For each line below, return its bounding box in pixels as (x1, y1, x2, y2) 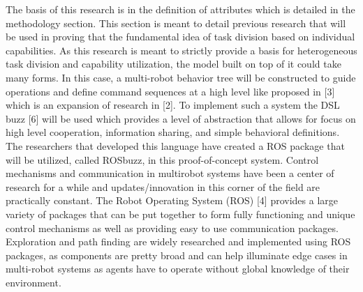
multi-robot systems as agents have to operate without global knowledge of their (6, 261, 350, 276)
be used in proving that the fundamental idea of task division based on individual (6, 29, 355, 44)
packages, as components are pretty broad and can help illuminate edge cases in (6, 247, 348, 262)
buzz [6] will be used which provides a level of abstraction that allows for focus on (6, 111, 356, 125)
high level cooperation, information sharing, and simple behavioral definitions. (6, 125, 340, 139)
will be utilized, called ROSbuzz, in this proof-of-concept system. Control (6, 152, 319, 167)
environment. (6, 275, 61, 289)
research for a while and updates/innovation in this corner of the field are (6, 179, 320, 194)
